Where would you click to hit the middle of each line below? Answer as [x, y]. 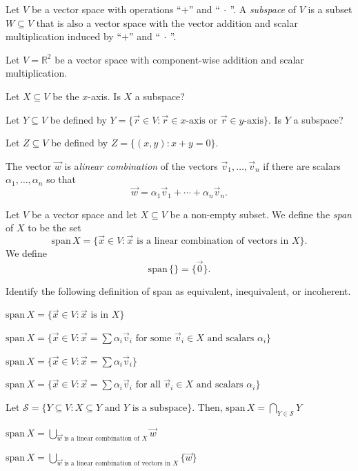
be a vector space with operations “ [106, 9]
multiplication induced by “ [64, 36]
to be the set [54, 228]
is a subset [330, 9]
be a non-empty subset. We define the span [261, 214]
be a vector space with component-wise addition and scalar [179, 59]
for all [148, 385]
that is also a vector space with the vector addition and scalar [167, 22]
